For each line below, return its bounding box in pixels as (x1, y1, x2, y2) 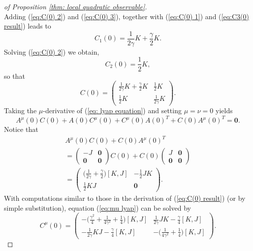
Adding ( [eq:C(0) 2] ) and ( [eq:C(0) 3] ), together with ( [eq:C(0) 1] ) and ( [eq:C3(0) (4, 11, 249, 21)
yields (215, 105, 233, 115)
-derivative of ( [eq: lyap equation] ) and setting (43, 105, 182, 115)
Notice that (4, 124, 38, 134)
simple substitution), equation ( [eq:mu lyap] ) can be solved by (4, 202, 191, 213)
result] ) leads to (4, 21, 51, 31)
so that (4, 70, 25, 81)
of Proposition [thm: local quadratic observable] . (4, 1, 147, 11)
